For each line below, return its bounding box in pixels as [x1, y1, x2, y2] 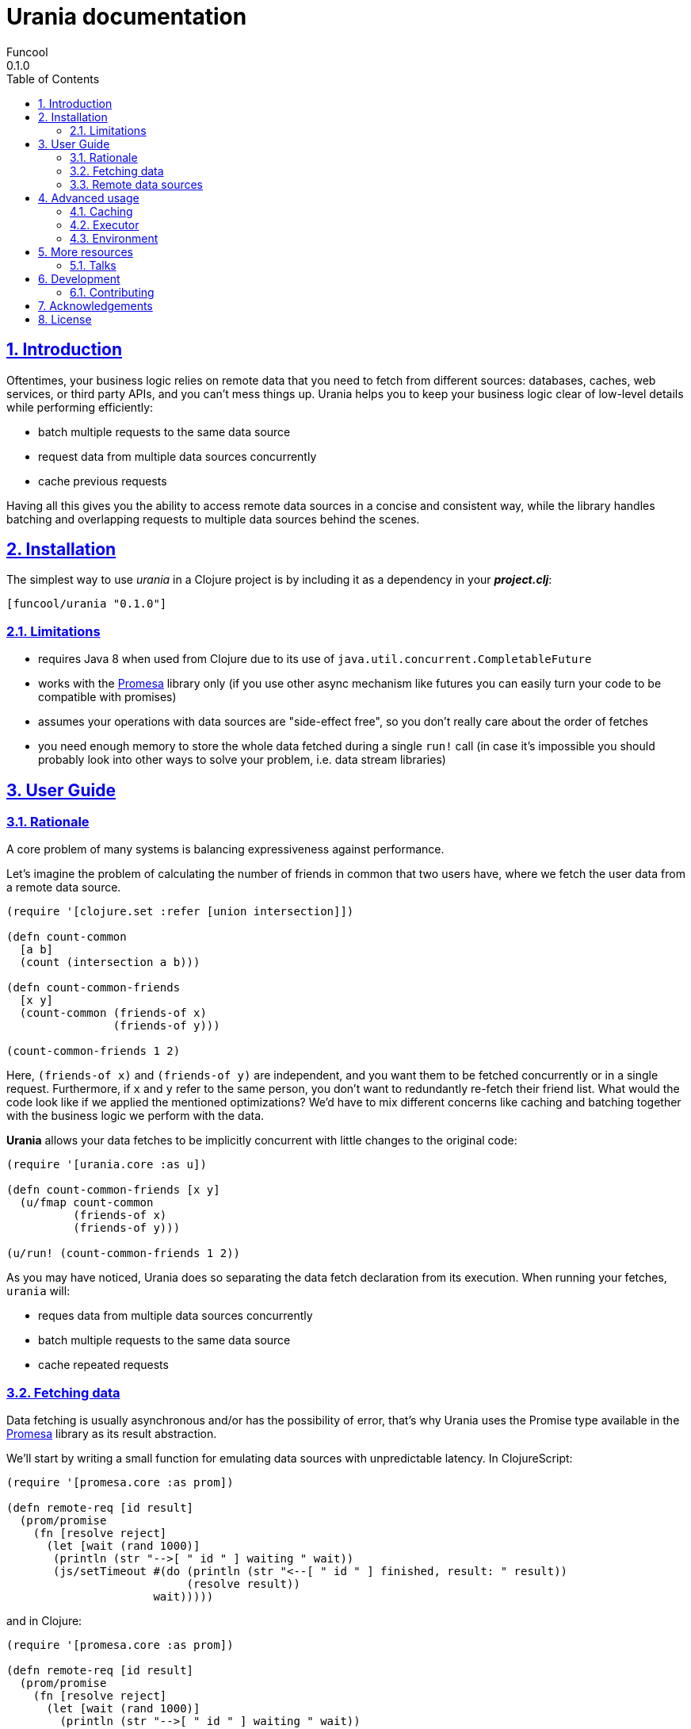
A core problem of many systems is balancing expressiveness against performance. [6, 842, 445, 857]
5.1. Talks [70, 258, 116, 272]
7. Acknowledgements [38, 298, 153, 312]
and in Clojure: [6, 1614, 82, 1628]
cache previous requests [38, 473, 167, 488]
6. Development [38, 271, 120, 286]
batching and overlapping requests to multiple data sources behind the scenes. [6, 512, 420, 526]
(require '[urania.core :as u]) [6, 1158, 207, 1171]
